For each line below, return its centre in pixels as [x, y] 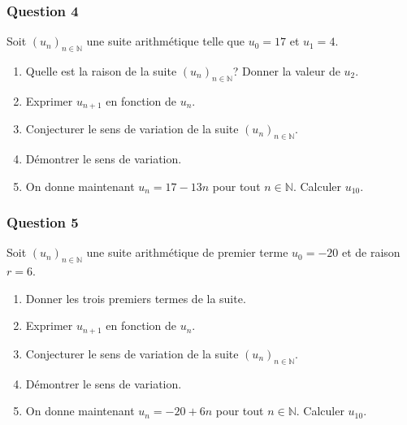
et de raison [371, 252]
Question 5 [43, 222]
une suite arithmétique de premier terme [187, 252]
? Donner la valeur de [286, 71]
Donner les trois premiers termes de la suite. [136, 298]
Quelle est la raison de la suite [101, 71]
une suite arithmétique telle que [166, 41]
